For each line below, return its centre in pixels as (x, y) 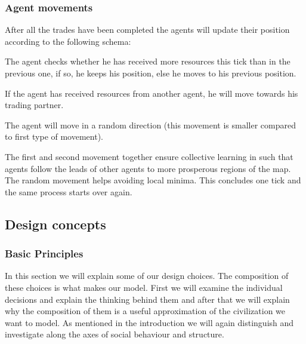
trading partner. (34, 105)
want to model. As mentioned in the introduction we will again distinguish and (149, 322)
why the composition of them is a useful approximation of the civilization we (145, 311)
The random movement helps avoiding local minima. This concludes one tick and (153, 180)
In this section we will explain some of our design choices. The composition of (147, 276)
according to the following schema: (68, 41)
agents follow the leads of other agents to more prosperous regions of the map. (148, 168)
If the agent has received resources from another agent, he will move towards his (152, 93)
